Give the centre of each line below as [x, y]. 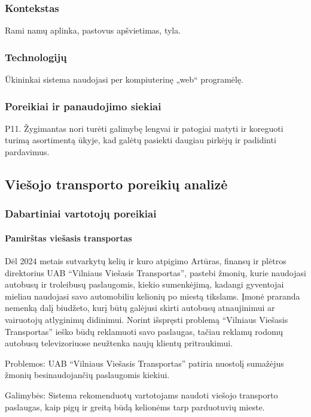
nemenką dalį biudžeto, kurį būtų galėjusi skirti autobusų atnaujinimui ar [140, 308]
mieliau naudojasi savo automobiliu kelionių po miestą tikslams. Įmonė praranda [153, 296]
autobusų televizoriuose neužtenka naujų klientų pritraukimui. [119, 343]
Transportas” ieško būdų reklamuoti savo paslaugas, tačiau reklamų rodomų [144, 331]
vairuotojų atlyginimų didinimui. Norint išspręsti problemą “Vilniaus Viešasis [147, 320]
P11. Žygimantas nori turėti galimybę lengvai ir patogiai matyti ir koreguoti [144, 128]
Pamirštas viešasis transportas [68, 238]
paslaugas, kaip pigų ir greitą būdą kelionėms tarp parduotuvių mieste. [135, 407]
